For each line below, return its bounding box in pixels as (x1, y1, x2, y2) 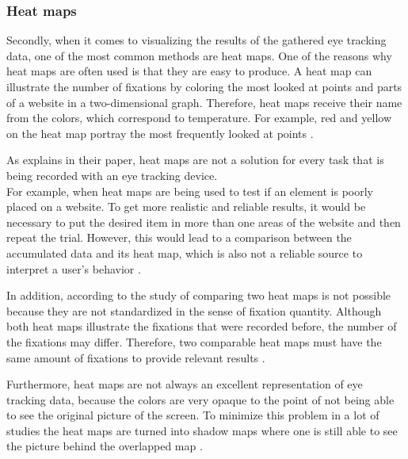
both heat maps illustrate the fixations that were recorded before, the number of (6, 318, 397, 335)
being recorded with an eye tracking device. (6, 166, 218, 183)
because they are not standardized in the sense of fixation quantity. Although (6, 302, 382, 319)
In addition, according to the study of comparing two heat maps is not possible (6, 287, 391, 304)
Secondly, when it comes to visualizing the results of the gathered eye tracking (6, 32, 387, 48)
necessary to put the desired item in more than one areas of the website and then (6, 213, 401, 230)
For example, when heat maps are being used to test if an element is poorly (6, 182, 373, 199)
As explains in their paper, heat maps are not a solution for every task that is (6, 151, 384, 168)
